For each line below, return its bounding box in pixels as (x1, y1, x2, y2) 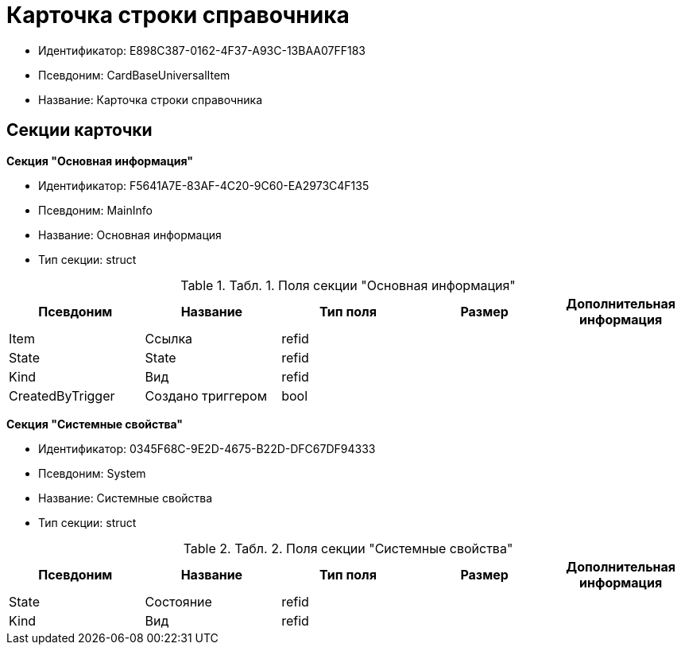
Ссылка (145, 330, 193, 347)
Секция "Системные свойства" (6, 417, 184, 431)
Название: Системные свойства (38, 490, 213, 505)
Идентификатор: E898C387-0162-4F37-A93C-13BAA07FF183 (38, 43, 366, 57)
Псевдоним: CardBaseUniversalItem (38, 68, 230, 82)
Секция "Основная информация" (6, 153, 194, 168)
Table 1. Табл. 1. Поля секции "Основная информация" (180, 277, 516, 293)
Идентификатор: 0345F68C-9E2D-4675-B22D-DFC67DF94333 (38, 441, 376, 455)
